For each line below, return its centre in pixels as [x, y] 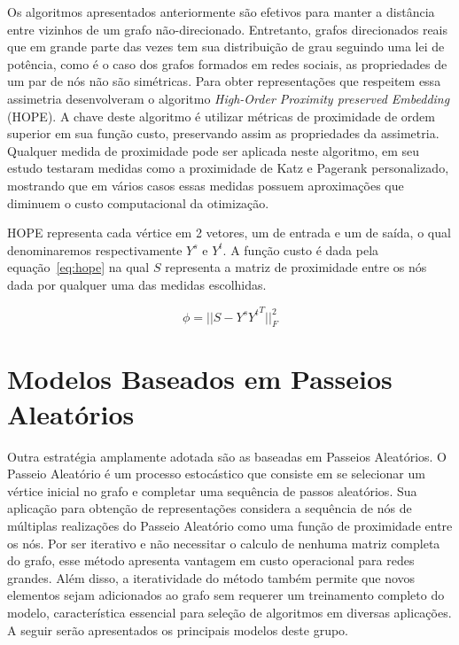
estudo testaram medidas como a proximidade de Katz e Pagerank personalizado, [228, 168]
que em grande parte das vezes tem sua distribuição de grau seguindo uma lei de [226, 47]
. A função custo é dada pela [301, 249]
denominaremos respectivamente [95, 249]
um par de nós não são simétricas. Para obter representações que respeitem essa [224, 81]
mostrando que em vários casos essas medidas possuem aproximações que [206, 185]
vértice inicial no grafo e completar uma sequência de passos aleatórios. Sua [212, 490]
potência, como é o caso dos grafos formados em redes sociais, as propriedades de [227, 63]
